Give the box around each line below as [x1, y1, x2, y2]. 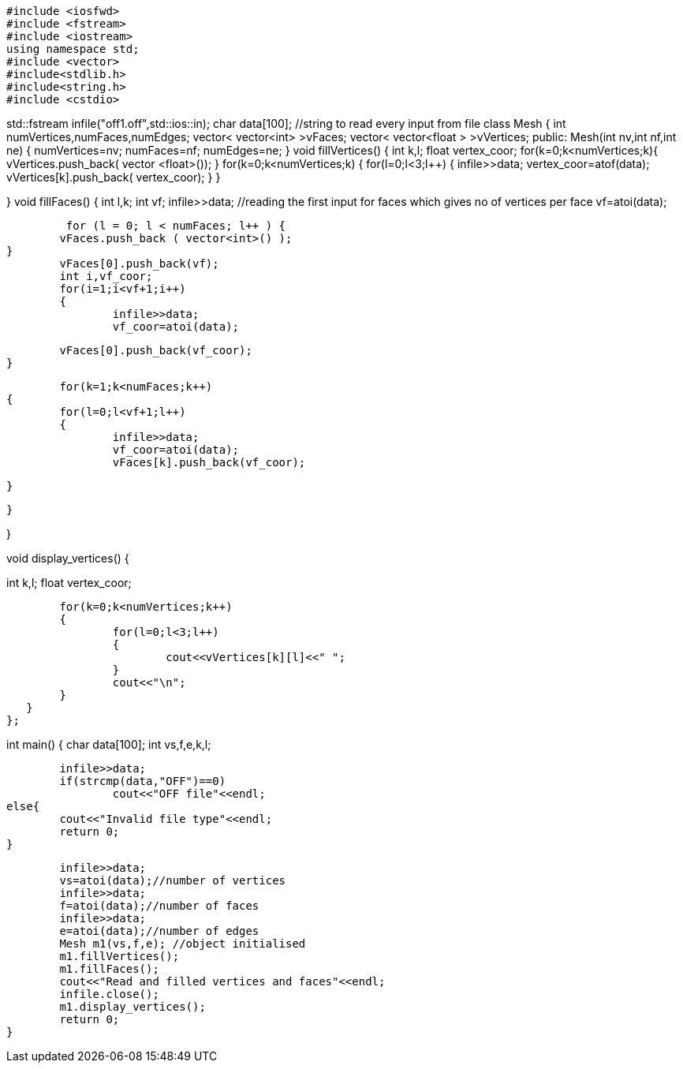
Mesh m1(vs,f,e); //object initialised [59, 937, 306, 950]
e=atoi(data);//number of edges [59, 925, 259, 937]
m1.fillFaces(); [59, 962, 159, 975]
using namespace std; [6, 43, 140, 55]
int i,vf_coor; [59, 270, 153, 282]
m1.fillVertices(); [59, 950, 180, 962]
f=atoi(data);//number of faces [59, 899, 259, 912]
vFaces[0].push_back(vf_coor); [59, 344, 252, 357]
